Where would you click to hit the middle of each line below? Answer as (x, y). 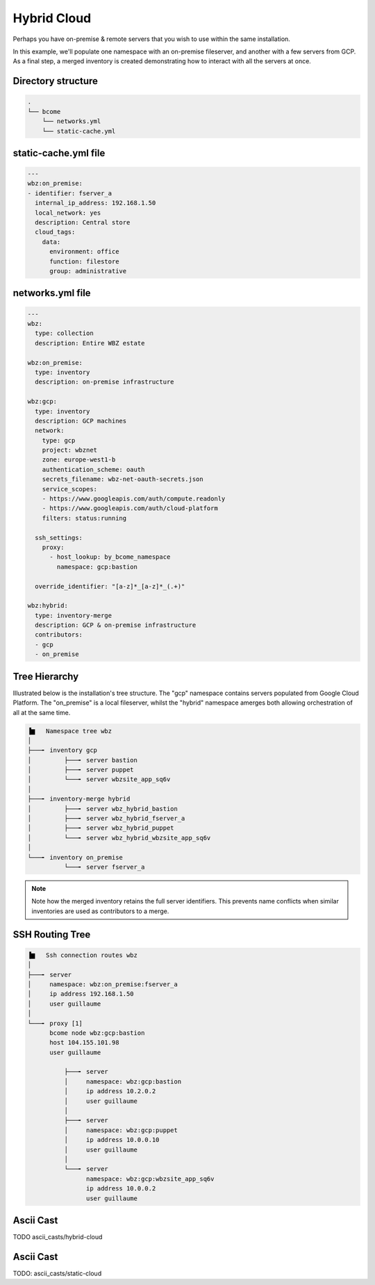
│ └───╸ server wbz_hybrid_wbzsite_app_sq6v (119, 838)
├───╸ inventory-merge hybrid (79, 799)
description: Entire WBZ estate (90, 343)
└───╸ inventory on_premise (75, 857)
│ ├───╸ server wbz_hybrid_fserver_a (106, 819)
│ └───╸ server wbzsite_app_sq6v (99, 779)
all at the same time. (42, 712)
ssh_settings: (59, 538)
